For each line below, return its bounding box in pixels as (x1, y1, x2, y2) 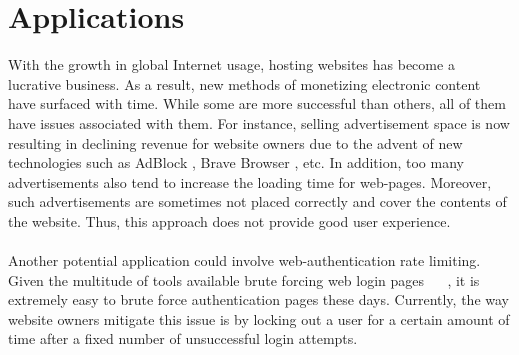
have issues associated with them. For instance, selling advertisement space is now (8, 112, 510, 133)
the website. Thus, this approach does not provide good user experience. (8, 210, 451, 231)
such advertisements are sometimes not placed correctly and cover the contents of (8, 191, 507, 212)
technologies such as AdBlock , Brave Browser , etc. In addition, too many (8, 152, 464, 173)
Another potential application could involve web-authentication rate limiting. (8, 250, 481, 271)
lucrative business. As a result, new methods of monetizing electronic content (8, 73, 481, 94)
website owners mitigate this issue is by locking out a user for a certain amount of (8, 308, 510, 329)
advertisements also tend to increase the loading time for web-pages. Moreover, (8, 171, 492, 192)
